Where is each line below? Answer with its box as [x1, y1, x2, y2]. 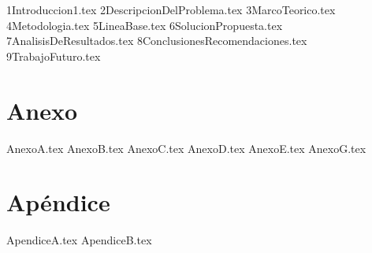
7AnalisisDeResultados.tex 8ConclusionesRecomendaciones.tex [6, 32, 307, 49]
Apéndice [6, 186, 110, 218]
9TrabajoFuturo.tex [6, 47, 101, 64]
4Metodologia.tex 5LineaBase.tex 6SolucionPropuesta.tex [6, 17, 283, 33]
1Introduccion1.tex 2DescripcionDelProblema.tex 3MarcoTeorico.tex [6, 2, 336, 17]
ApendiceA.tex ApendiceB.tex [6, 232, 152, 248]
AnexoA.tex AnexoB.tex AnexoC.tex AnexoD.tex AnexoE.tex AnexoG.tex [6, 140, 366, 156]
